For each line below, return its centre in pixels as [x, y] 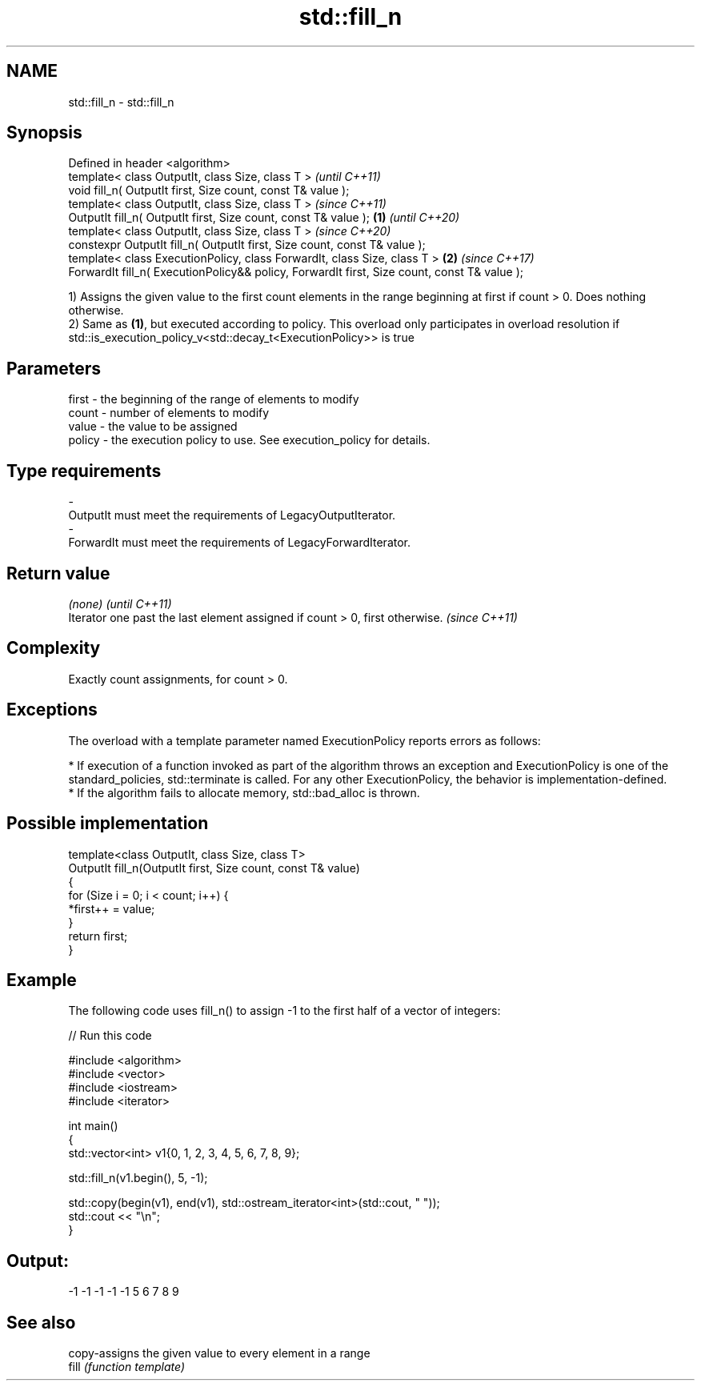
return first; [98, 936]
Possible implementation [108, 824]
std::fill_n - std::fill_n [121, 102]
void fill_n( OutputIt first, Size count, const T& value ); [209, 190]
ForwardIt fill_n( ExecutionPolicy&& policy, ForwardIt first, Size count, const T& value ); [296, 272]
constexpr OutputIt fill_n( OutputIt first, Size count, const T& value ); [247, 245]
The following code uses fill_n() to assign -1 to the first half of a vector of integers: [284, 1011]
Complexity [54, 648]
